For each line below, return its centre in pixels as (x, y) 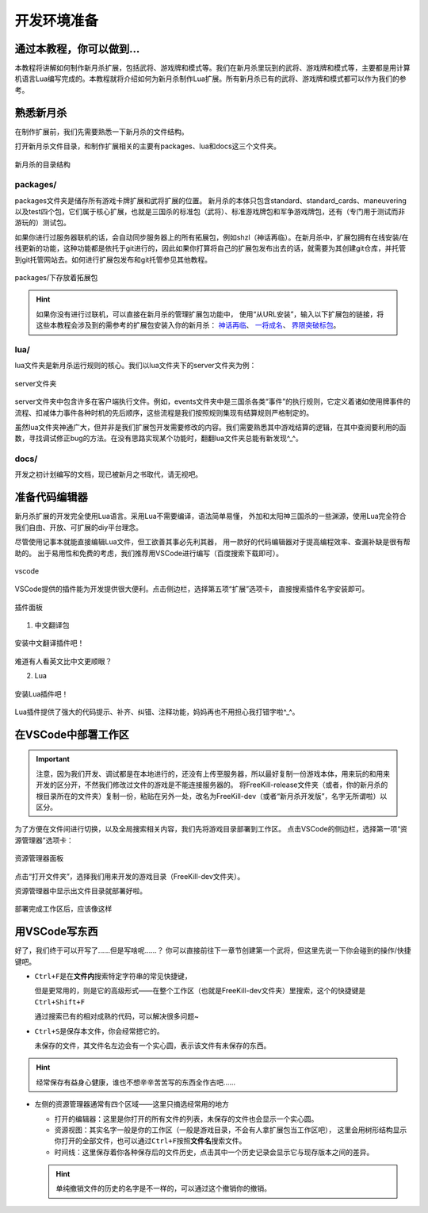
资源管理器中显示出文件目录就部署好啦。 (80, 891)
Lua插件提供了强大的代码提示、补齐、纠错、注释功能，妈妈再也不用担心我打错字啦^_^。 (157, 712)
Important (53, 759)
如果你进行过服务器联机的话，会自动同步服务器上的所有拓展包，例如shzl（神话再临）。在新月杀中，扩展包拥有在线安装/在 (212, 237)
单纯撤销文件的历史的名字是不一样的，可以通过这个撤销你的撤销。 (163, 1188)
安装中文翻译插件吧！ (50, 643)
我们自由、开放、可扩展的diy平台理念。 (78, 527)
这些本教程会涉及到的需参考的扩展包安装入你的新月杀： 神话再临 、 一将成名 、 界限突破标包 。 (188, 325)
